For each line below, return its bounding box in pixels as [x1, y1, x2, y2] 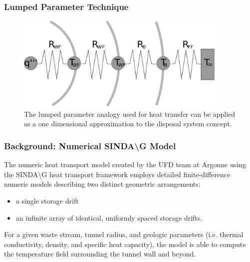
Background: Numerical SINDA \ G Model [4, 139, 176, 152]
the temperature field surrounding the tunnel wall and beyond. [4, 249, 196, 259]
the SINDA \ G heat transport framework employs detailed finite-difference [4, 169, 231, 179]
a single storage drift [15, 195, 79, 206]
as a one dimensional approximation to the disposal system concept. [24, 118, 232, 129]
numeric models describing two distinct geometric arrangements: [4, 179, 201, 189]
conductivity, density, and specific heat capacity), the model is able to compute [4, 239, 246, 249]
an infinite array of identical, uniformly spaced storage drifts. [15, 212, 203, 223]
